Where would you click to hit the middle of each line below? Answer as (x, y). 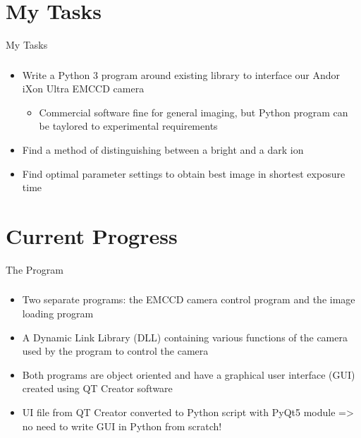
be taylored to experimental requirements (128, 126)
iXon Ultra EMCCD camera (83, 89)
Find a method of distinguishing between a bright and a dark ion (163, 150)
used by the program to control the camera (115, 351)
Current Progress (92, 235)
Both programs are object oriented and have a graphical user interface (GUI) (189, 374)
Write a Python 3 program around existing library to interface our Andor (181, 74)
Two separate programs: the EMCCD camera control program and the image (189, 299)
